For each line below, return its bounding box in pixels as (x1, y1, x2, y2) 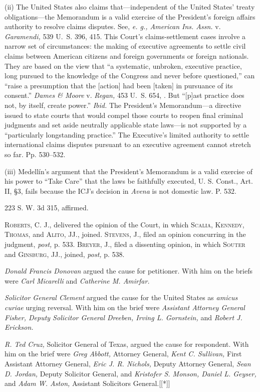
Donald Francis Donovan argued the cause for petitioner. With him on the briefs (5, 266, 253, 276)
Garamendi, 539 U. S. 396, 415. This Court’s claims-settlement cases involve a (5, 31, 246, 41)
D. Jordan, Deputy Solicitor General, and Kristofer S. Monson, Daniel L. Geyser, (5, 368, 256, 378)
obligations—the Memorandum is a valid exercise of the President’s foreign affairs (5, 11, 255, 22)
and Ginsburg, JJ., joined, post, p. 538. (5, 248, 125, 259)
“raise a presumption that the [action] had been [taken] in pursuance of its (5, 80, 233, 90)
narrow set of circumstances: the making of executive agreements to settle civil (5, 41, 246, 51)
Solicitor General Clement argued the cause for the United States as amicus (5, 292, 238, 303)
